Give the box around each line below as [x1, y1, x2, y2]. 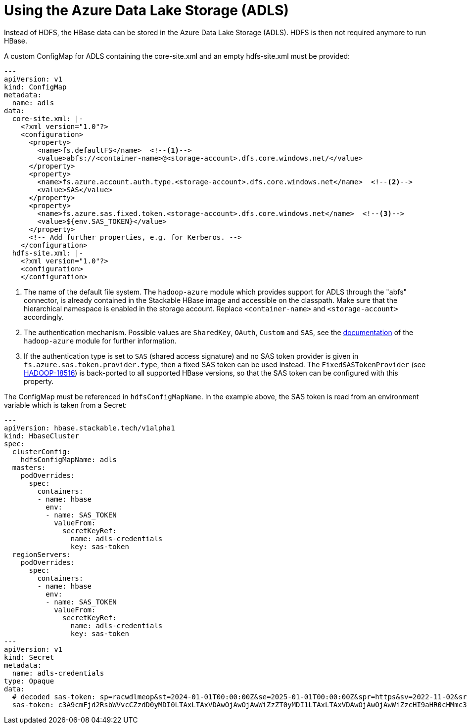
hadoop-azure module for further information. [24, 336, 177, 345]
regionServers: [12, 550, 71, 558]
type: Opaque [4, 677, 54, 685]
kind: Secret [4, 653, 54, 661]
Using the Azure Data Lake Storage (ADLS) [4, 2, 289, 19]
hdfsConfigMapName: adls [20, 455, 117, 464]
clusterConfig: [12, 447, 71, 456]
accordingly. [24, 312, 64, 321]
